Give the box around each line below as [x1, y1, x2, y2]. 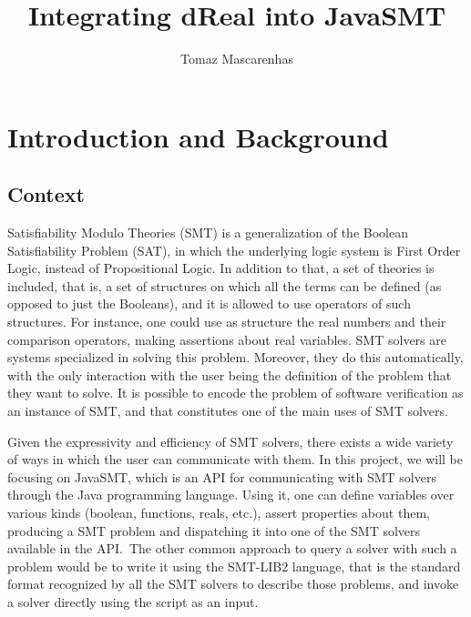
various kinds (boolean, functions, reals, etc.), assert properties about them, [7, 503, 430, 522]
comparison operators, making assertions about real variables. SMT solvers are [7, 329, 446, 349]
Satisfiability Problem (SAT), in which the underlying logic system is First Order [7, 240, 461, 259]
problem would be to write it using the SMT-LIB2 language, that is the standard [7, 556, 461, 575]
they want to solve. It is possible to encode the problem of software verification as [7, 383, 464, 402]
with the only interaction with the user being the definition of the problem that [7, 365, 452, 384]
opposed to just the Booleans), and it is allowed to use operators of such [7, 294, 411, 313]
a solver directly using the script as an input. [7, 592, 259, 611]
